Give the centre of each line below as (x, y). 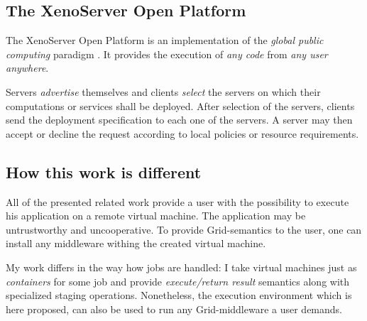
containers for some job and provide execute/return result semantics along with (178, 281)
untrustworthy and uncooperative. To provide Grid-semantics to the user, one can (184, 229)
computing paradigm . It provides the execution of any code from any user (167, 54)
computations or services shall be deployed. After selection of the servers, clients (180, 105)
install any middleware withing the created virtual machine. (136, 243)
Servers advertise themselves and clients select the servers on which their (163, 91)
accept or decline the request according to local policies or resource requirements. (182, 133)
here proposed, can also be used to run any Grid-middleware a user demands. (174, 309)
